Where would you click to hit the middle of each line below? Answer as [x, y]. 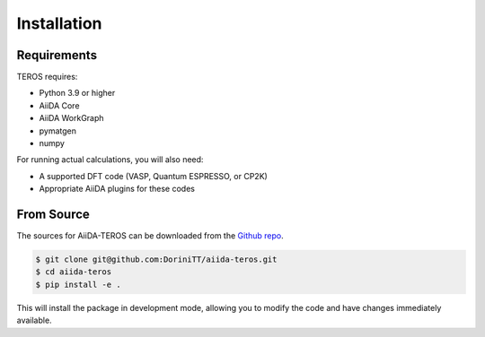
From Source [53, 214]
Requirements [57, 55]
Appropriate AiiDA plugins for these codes [117, 189]
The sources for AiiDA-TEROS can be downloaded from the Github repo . [150, 236]
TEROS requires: [47, 77]
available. [35, 320]
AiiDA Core [59, 105]
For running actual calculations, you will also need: [110, 160]
